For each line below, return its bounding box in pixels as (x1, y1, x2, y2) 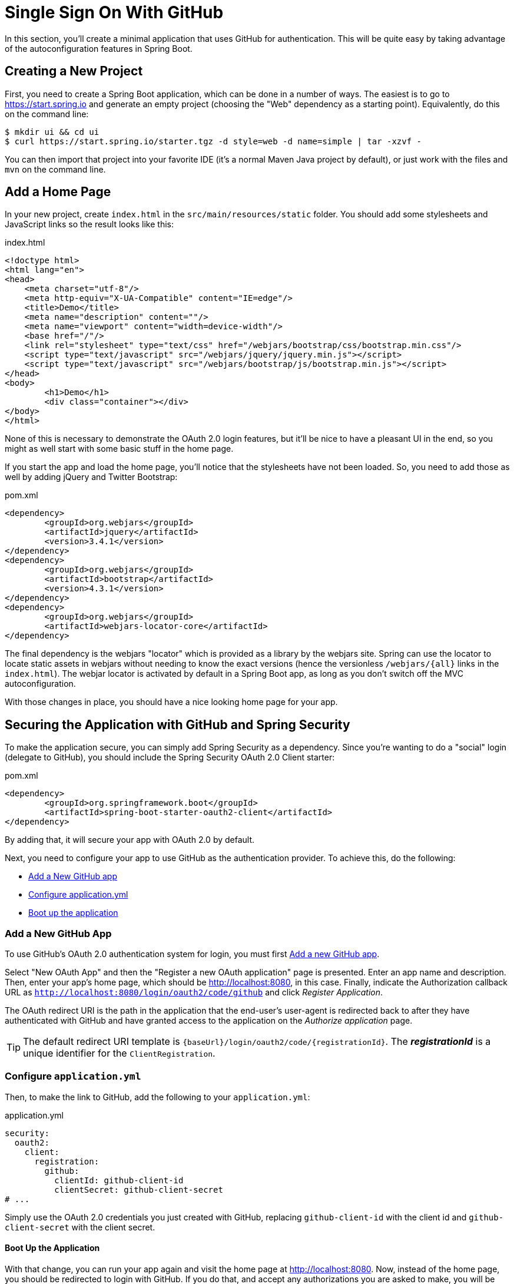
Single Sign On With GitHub (5, 2, 224, 22)
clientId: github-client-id (54, 1175, 184, 1185)
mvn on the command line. (5, 164, 106, 174)
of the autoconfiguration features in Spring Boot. (5, 43, 193, 54)
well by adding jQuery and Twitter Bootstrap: (5, 472, 178, 482)
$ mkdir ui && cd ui (5, 127, 100, 137)
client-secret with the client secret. (5, 1222, 155, 1232)
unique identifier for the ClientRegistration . (23, 1047, 215, 1060)
